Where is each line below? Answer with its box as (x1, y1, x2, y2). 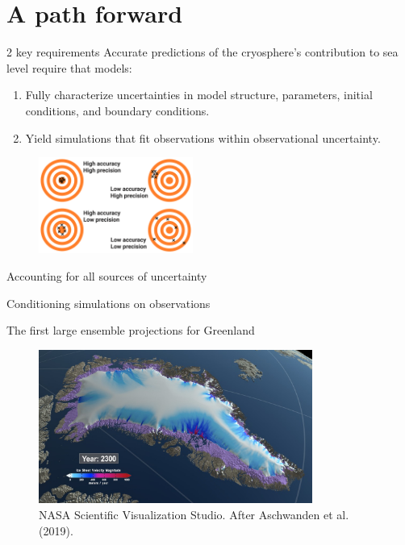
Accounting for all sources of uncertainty (6, 267, 207, 284)
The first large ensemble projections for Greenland (6, 322, 255, 339)
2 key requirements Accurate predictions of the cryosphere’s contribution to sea (6, 44, 399, 60)
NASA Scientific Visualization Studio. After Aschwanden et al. (39, 506, 349, 523)
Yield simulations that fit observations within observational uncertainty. (25, 129, 381, 146)
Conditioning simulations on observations (6, 294, 211, 311)
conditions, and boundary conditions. (25, 102, 210, 119)
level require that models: (6, 59, 132, 76)
